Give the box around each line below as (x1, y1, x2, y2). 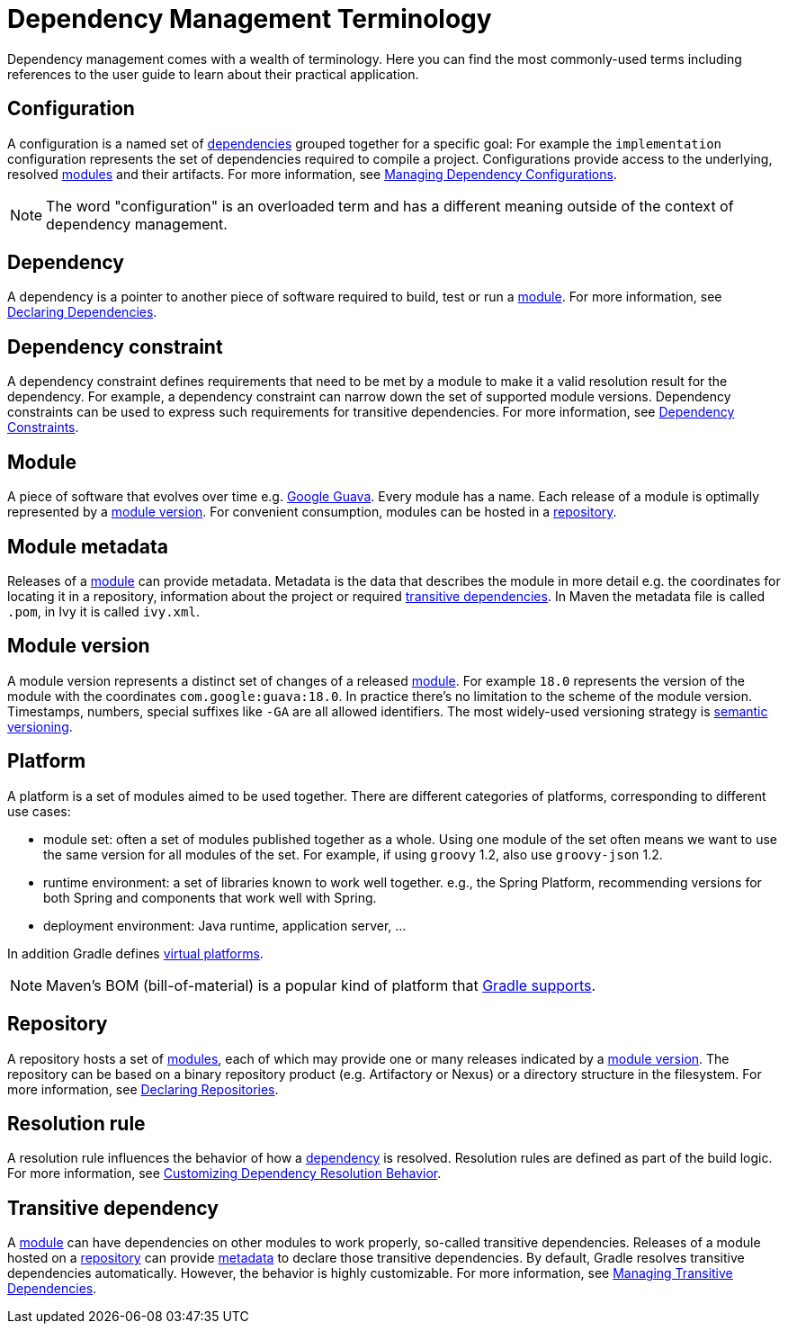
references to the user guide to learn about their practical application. (7, 66, 419, 82)
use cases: (7, 803, 71, 819)
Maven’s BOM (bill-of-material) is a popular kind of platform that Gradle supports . (46, 976, 596, 994)
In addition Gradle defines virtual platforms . (7, 945, 264, 961)
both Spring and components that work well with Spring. (43, 889, 377, 905)
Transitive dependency (7, 1196, 219, 1219)
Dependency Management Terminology (7, 4, 492, 34)
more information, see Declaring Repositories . (7, 1081, 279, 1097)
